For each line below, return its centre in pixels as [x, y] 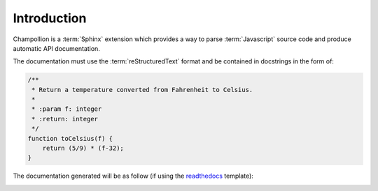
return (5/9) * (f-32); [83, 148]
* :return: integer [65, 119]
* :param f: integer [67, 109]
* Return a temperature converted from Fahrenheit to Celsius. [142, 90]
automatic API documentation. [57, 48]
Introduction [50, 18]
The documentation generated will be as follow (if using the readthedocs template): [133, 176]
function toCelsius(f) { [70, 138]
